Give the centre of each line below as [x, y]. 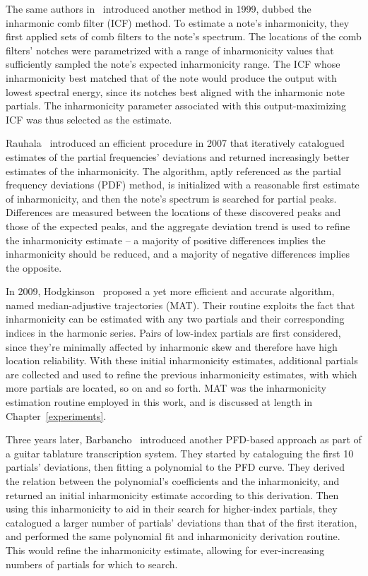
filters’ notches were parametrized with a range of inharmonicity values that [170, 50]
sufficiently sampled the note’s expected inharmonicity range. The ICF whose [173, 64]
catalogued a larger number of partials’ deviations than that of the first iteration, [182, 522]
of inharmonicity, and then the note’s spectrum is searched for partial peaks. [171, 198]
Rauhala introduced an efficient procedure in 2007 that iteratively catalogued [175, 143]
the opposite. [34, 267]
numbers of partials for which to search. [92, 564]
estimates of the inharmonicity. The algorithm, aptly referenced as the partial [173, 170]
